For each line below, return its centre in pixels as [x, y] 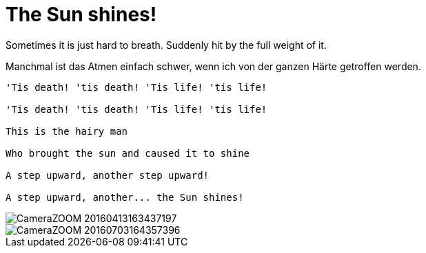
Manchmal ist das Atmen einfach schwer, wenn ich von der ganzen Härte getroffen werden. [213, 66]
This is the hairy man [67, 131]
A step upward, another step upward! [108, 175]
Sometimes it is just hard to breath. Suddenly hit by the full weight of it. [166, 45]
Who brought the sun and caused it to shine [128, 153]
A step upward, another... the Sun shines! [125, 197]
